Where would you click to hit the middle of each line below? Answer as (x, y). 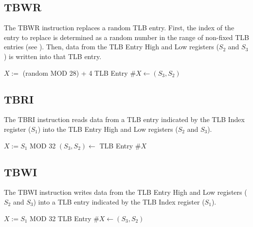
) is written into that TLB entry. (53, 56)
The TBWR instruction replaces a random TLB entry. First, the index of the (119, 28)
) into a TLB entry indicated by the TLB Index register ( (119, 201)
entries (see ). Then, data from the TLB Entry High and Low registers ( (111, 47)
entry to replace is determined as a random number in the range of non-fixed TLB (126, 37)
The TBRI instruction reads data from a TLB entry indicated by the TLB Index (124, 119)
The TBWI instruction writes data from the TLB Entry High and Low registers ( (126, 192)
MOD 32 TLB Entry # (64, 218)
